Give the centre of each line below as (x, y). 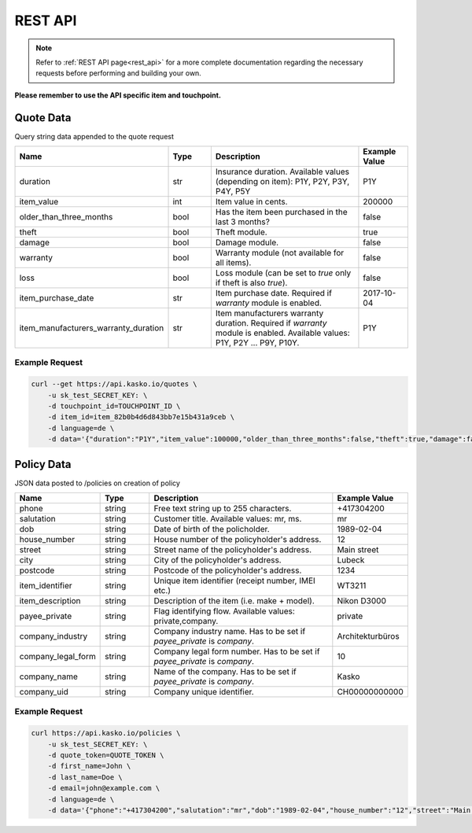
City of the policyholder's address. (218, 560)
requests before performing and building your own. (119, 73)
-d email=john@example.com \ (104, 788)
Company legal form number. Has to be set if (237, 651)
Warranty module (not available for (280, 253)
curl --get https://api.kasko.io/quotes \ (114, 384)
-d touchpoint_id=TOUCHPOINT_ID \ (114, 406)
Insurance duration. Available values (282, 171)
